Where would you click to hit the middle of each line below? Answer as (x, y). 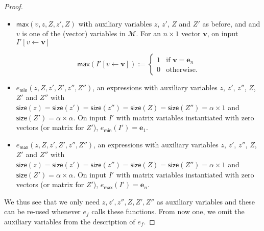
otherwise (181, 70)
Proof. (14, 6)
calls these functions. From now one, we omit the (168, 211)
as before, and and (231, 23)
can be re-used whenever (42, 211)
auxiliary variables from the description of (70, 221)
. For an (148, 33)
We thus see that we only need (52, 201)
